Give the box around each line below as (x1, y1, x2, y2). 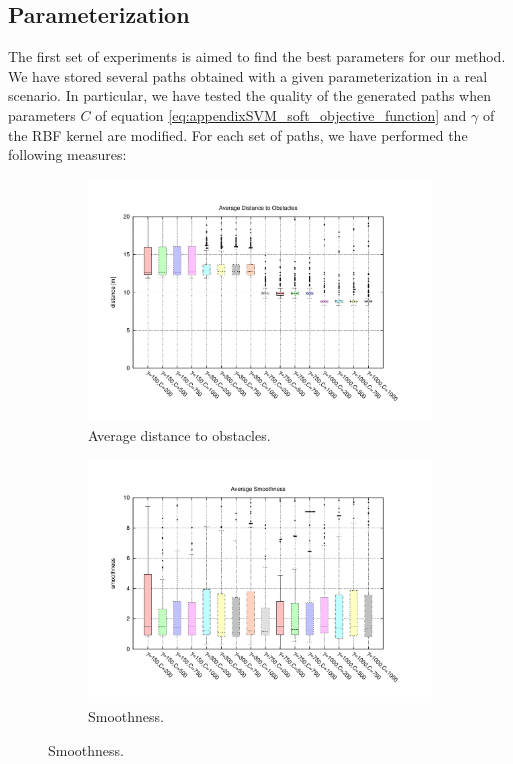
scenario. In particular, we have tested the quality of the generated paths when (8, 85, 491, 106)
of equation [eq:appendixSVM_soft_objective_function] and (95, 104, 467, 125)
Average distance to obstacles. (88, 425, 271, 446)
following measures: (8, 144, 127, 165)
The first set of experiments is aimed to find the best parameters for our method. (8, 46, 506, 67)
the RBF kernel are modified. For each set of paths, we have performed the (8, 124, 468, 145)
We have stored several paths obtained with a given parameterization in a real (8, 65, 488, 86)
